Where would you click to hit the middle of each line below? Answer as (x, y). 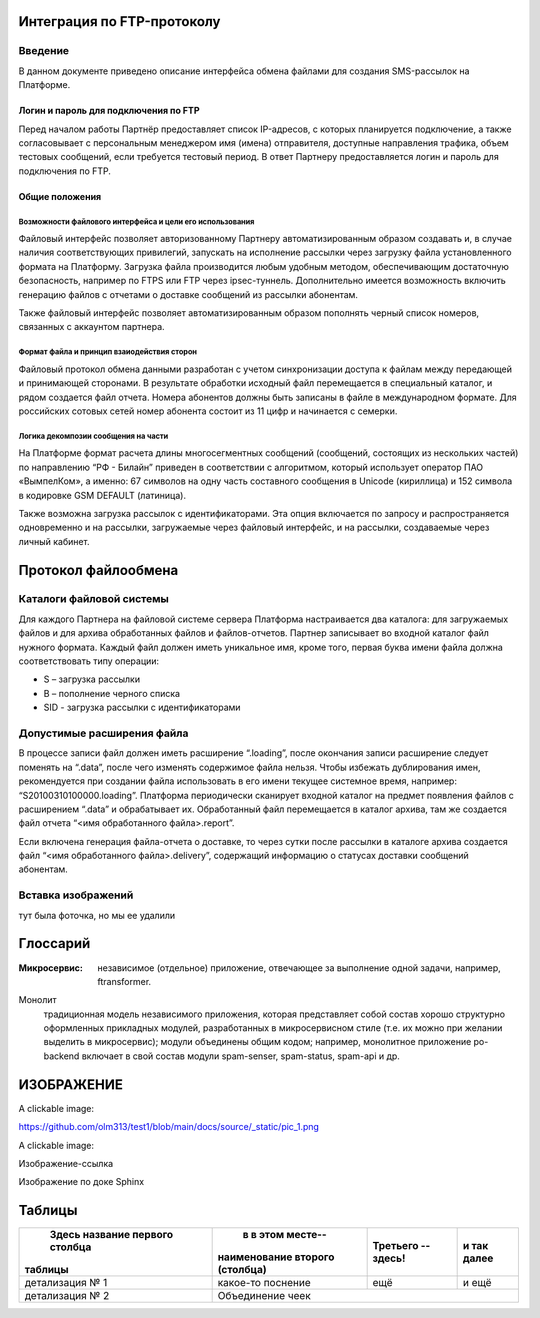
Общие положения (60, 196)
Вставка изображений (76, 895)
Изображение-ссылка (66, 1163)
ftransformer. (124, 981)
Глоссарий (54, 943)
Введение (44, 51)
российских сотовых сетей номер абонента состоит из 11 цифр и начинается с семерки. (208, 411)
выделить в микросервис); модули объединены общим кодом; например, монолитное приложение (257, 1042)
